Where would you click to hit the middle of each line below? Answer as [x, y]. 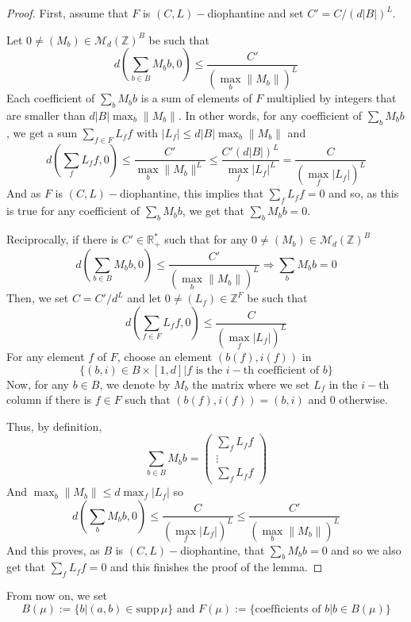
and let [144, 298]
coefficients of [288, 609]
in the [343, 384]
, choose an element [165, 356]
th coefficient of [281, 370]
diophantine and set [255, 13]
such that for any [206, 239]
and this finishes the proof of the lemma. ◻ [217, 567]
